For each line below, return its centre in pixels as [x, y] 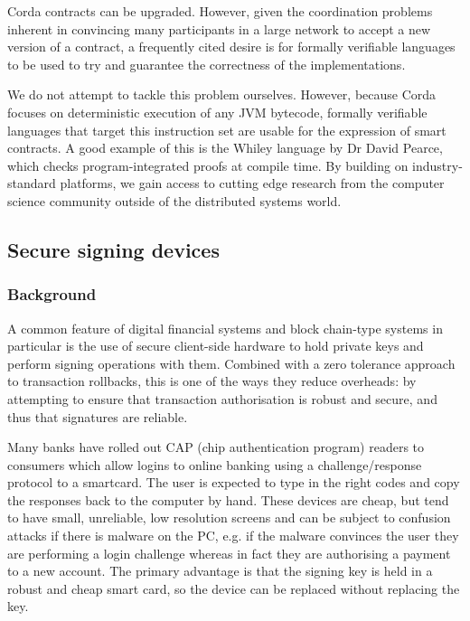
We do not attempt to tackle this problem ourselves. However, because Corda [222, 94]
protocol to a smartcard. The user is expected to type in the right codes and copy [234, 482]
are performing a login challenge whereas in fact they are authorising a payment [229, 553]
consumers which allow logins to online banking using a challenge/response [215, 464]
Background [52, 294]
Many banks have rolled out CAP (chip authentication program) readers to [216, 447]
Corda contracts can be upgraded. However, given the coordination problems [220, 11]
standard [32, 183]
